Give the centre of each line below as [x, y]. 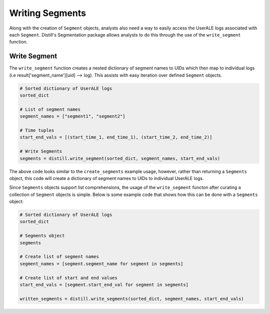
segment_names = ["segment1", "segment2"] [72, 116]
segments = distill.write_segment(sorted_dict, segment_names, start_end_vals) [120, 158]
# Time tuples [37, 130]
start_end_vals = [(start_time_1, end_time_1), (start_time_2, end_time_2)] [116, 137]
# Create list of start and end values [68, 278]
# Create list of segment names [59, 257]
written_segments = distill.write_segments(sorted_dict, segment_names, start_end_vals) [132, 298]
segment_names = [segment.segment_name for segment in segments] [101, 263]
